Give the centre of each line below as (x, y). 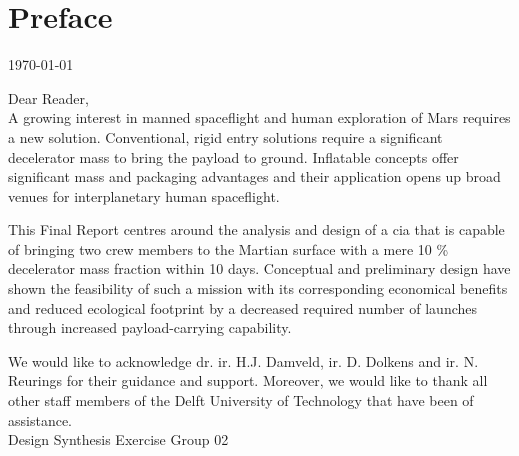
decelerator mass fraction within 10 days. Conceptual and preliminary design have (259, 268)
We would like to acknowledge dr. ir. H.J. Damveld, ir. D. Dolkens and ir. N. (243, 360)
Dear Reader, (48, 97)
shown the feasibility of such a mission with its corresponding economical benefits (258, 288)
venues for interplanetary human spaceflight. (144, 195)
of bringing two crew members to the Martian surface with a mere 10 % (228, 248)
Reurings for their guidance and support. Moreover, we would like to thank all (248, 380)
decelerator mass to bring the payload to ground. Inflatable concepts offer (233, 156)
